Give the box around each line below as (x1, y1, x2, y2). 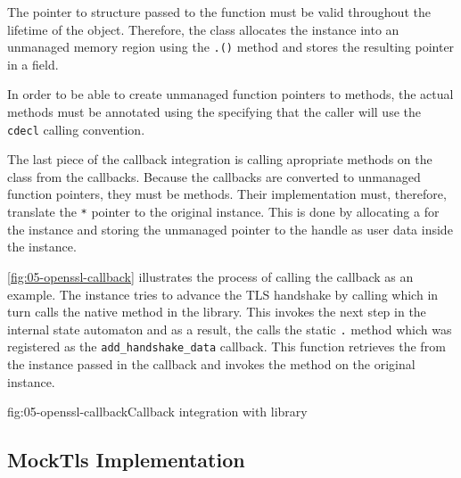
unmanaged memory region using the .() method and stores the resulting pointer (7, 37, 455, 56)
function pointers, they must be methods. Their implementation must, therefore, (7, 185, 447, 203)
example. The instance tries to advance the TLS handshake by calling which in (7, 284, 439, 303)
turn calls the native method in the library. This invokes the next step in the (7, 302, 426, 321)
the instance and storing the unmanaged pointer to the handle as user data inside (7, 219, 453, 238)
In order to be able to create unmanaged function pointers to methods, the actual (7, 85, 454, 103)
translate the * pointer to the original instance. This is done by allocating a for (7, 202, 440, 221)
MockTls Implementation (7, 446, 245, 474)
